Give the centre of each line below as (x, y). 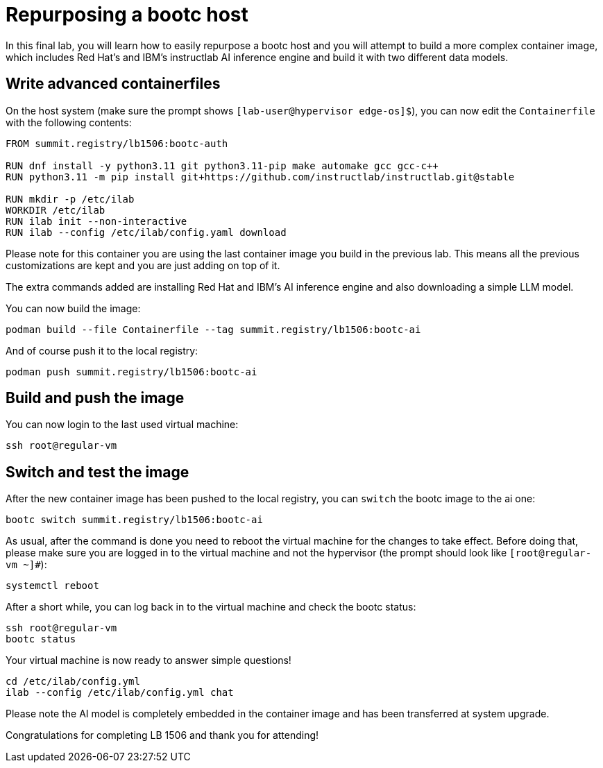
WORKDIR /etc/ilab (56, 210)
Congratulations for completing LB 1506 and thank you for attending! (162, 735)
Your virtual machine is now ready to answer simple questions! (148, 660)
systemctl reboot (52, 586)
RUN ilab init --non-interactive (96, 221)
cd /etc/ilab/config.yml (73, 682)
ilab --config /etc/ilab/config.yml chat (120, 693)
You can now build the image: (73, 308)
